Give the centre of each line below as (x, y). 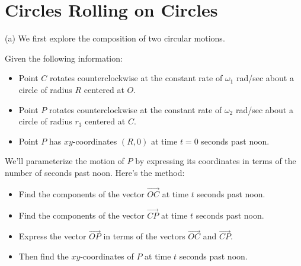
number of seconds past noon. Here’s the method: (95, 172)
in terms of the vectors (144, 236)
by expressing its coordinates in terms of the (216, 161)
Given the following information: (64, 58)
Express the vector (52, 236)
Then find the (44, 256)
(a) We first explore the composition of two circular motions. (115, 38)
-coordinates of (107, 256)
